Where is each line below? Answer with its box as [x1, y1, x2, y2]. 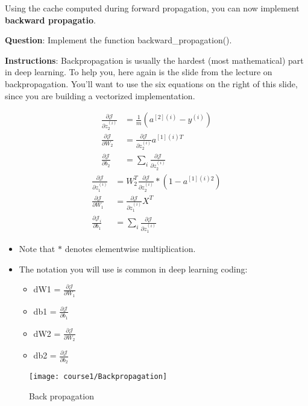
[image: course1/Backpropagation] [29, 372, 168, 381]
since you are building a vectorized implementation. [5, 89, 195, 102]
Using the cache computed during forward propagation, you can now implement [5, 2, 300, 14]
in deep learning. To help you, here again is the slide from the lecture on [5, 66, 272, 78]
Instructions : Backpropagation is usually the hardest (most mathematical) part [5, 54, 304, 66]
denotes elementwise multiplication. [64, 242, 196, 254]
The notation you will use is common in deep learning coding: [19, 262, 248, 275]
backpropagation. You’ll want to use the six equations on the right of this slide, [5, 77, 298, 90]
